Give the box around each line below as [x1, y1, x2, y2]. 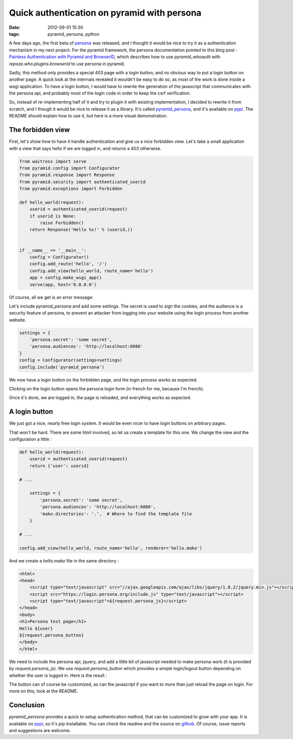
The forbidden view [9, 126, 70, 134]
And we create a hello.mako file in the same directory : [9, 558, 119, 563]
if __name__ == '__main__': [19, 247, 86, 253]
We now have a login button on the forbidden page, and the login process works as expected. [9, 377, 198, 382]
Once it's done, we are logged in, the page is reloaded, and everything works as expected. [9, 395, 191, 401]
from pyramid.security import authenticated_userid [19, 179, 146, 184]
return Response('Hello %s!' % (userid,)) [29, 227, 133, 232]
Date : [9, 24, 21, 30]
